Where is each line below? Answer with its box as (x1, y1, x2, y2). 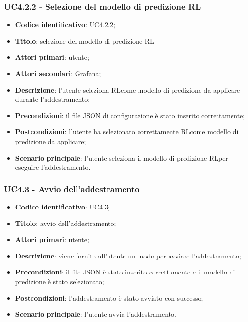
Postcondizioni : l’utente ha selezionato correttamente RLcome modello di (15, 127, 239, 137)
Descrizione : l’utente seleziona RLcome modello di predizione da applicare (15, 84, 240, 95)
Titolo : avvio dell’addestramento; (15, 218, 116, 228)
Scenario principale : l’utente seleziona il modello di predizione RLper (15, 152, 228, 162)
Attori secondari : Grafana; (15, 68, 101, 78)
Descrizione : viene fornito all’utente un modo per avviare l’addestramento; (15, 250, 241, 260)
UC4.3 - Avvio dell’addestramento (4, 182, 139, 194)
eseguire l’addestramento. (15, 162, 91, 172)
